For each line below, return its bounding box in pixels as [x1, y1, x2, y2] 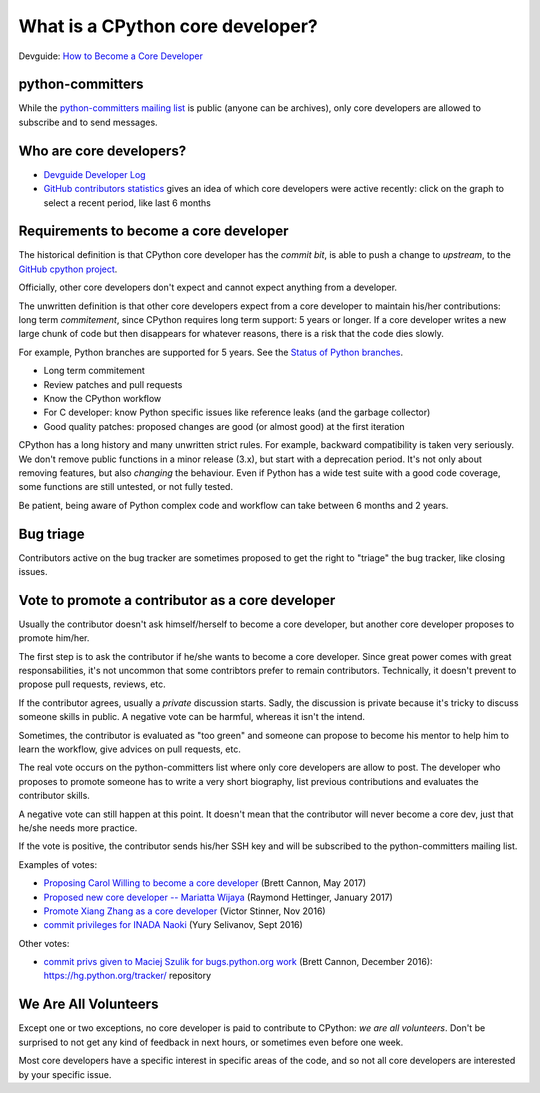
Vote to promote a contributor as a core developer [18, 591, 336, 609]
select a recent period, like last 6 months [43, 196, 212, 209]
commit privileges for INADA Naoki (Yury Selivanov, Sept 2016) [43, 919, 304, 931]
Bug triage [18, 525, 85, 542]
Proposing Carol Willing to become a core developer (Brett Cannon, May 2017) [43, 877, 367, 889]
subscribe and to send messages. [18, 116, 159, 128]
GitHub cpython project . [18, 263, 118, 275]
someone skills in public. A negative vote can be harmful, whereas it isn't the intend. [18, 711, 365, 723]
